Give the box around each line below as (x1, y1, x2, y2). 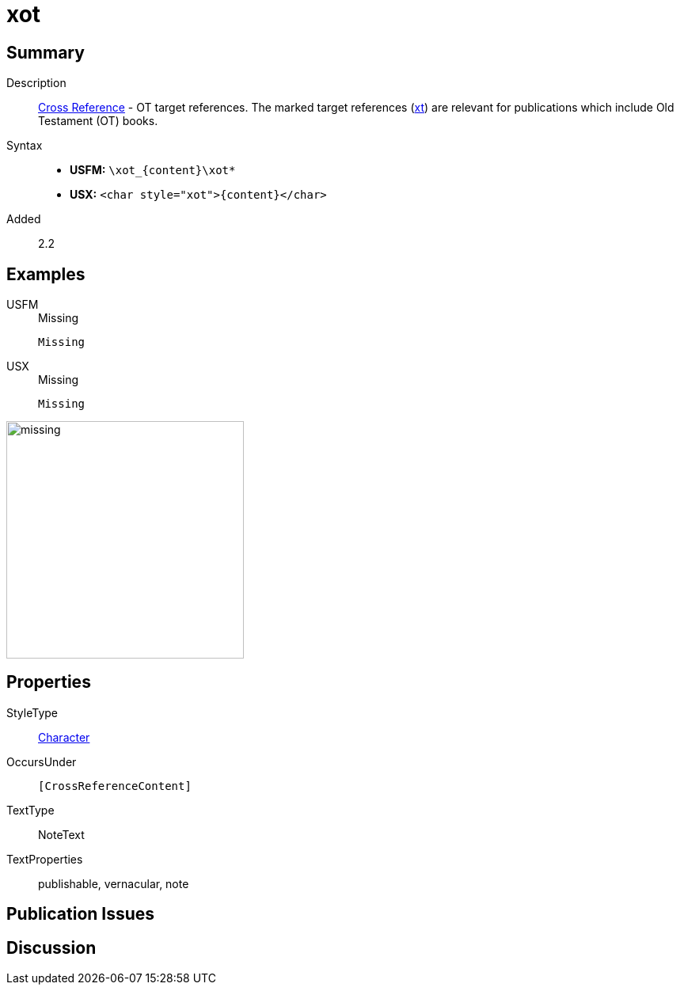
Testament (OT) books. (38, 114, 158, 128)
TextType (6, 803, 55, 817)
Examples (6, 264, 85, 284)
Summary (6, 42, 85, 63)
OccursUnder (6, 754, 77, 769)
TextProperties (6, 852, 83, 866)
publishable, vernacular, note (38, 876, 189, 890)
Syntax (6, 139, 43, 153)
